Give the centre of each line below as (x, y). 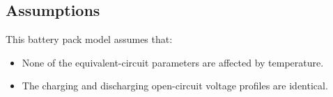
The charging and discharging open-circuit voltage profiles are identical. (175, 86)
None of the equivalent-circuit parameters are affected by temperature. (173, 62)
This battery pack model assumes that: (89, 39)
